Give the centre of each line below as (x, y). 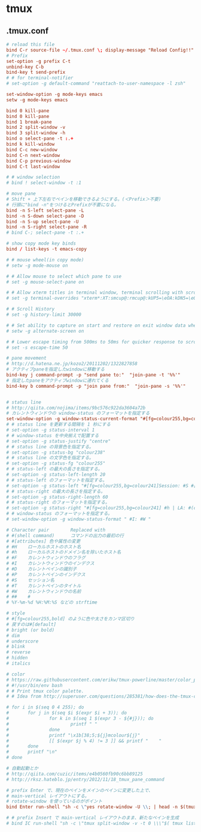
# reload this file (31, 44)
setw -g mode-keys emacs (37, 100)
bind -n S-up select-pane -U (42, 221)
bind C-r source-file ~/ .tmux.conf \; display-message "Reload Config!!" (100, 50)
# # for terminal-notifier (40, 78)
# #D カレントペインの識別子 (42, 569)
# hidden (17, 658)
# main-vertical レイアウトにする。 (48, 796)
